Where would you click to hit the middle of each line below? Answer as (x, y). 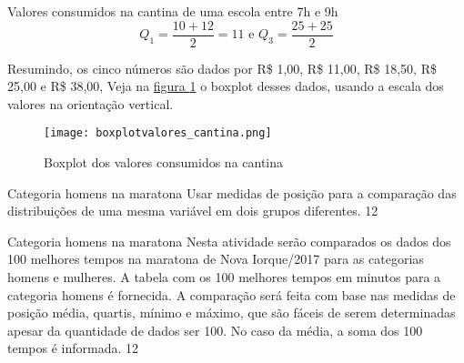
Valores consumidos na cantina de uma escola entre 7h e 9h (173, 11)
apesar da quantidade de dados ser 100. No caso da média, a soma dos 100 (215, 330)
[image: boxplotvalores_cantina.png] (158, 133)
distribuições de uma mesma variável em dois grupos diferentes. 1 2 (193, 211)
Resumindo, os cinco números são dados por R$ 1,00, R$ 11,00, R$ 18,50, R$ (222, 68)
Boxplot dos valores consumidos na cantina (164, 162)
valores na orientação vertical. (91, 103)
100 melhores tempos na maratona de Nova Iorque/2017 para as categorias (216, 259)
